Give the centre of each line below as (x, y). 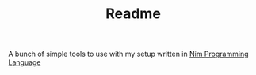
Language (25, 62)
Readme (133, 14)
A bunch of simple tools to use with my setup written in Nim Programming (128, 54)
